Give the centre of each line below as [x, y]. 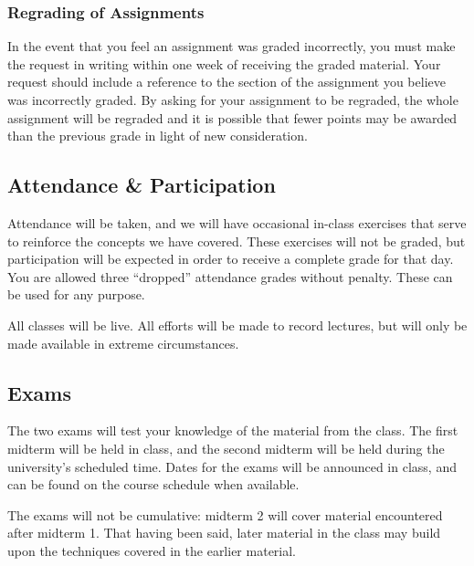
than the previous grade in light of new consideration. [158, 136]
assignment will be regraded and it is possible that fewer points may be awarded [232, 117]
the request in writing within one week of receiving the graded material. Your [224, 63]
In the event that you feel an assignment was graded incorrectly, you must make [232, 46]
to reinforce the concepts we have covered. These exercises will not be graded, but [237, 241]
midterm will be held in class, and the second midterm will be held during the [226, 448]
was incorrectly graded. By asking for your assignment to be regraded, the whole [233, 100]
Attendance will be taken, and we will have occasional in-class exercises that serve [237, 222]
